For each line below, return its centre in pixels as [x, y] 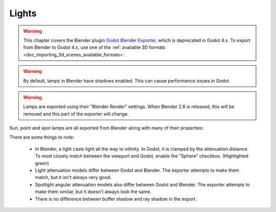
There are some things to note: [42, 137]
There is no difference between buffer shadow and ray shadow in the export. [116, 199]
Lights [23, 13]
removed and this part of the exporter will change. [76, 114]
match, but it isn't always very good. [73, 177]
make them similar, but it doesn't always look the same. [93, 192]
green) [42, 163]
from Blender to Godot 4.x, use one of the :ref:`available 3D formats [94, 47]
